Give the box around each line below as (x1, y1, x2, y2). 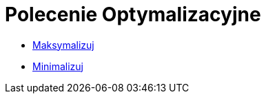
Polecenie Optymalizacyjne (5, 3, 261, 26)
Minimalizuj (32, 60, 84, 72)
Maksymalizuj (32, 38, 94, 51)
